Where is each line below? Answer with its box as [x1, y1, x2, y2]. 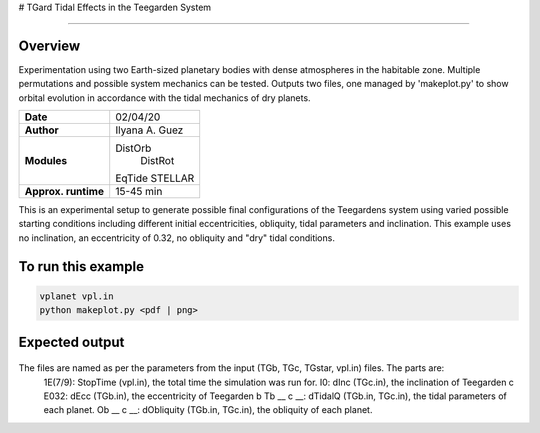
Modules [24, 154, 68, 168]
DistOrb [115, 141, 152, 155]
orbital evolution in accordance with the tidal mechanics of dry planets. [18, 91, 311, 104]
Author [24, 123, 59, 137]
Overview [18, 37, 81, 54]
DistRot [140, 154, 175, 168]
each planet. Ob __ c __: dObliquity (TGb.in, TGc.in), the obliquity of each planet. [43, 404, 373, 416]
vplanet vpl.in [39, 290, 114, 302]
